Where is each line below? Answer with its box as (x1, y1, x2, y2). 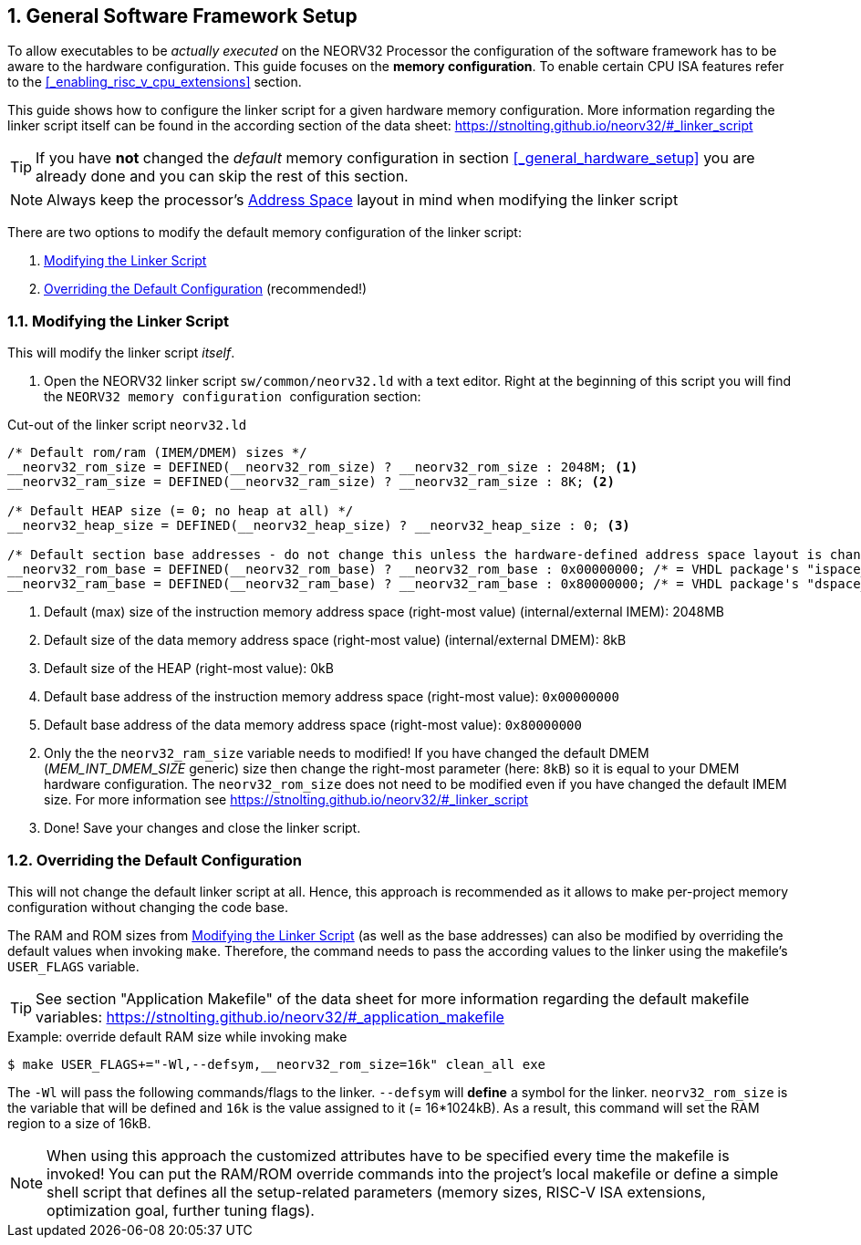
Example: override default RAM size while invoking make (7, 1028, 348, 1044)
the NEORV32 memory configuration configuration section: (44, 389, 421, 405)
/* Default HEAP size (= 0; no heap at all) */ (7, 503, 354, 519)
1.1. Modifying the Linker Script (7, 311, 230, 330)
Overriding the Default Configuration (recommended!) (44, 281, 368, 297)
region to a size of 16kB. (7, 1115, 151, 1131)
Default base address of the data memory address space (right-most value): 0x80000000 (44, 717, 582, 733)
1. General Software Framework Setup (7, 5, 358, 27)
